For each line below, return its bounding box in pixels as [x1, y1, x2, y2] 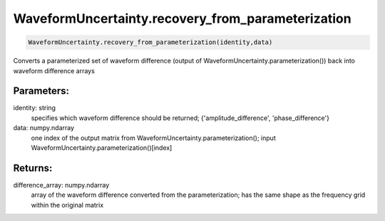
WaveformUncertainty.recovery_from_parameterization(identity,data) [28, 38, 273, 46]
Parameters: [13, 85, 69, 97]
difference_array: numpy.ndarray [13, 180, 110, 189]
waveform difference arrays [13, 66, 96, 75]
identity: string [13, 104, 56, 112]
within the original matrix [31, 200, 104, 209]
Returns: [13, 162, 53, 174]
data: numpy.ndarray [13, 124, 75, 132]
